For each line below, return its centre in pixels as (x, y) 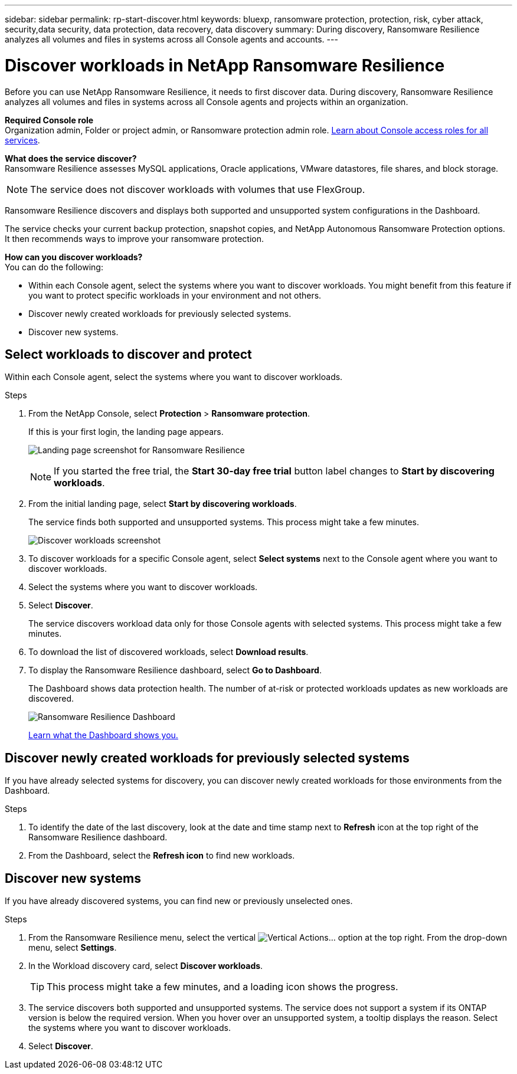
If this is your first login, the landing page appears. (126, 432)
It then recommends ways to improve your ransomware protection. (134, 238)
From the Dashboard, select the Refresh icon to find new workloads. (162, 856)
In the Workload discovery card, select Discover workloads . (146, 966)
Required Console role (49, 120)
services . (22, 140)
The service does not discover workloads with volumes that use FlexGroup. (198, 189)
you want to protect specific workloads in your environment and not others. (175, 295)
